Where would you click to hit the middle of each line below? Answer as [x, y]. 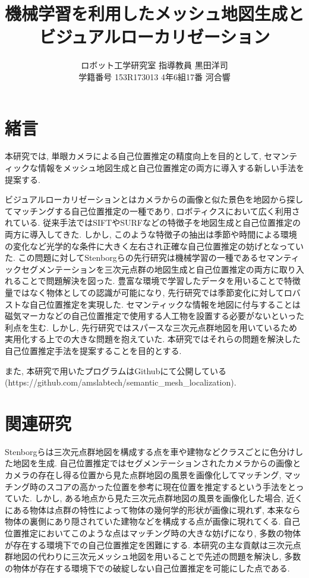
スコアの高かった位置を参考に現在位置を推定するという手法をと [171, 486]
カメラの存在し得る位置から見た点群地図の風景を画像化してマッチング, [143, 475]
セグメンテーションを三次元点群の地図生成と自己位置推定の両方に [150, 269]
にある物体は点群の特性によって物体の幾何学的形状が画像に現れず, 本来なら [153, 509]
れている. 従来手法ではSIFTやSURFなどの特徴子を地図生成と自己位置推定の [153, 222]
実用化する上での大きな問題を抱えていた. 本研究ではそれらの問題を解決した [153, 339]
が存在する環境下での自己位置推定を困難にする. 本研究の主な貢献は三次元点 [153, 544]
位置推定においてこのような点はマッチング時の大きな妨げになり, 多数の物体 [153, 533]
